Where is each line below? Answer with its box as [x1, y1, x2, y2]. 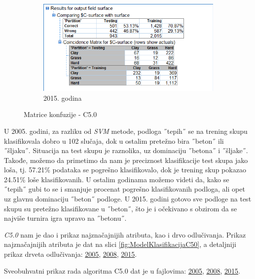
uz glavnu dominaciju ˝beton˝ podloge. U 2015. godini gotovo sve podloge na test [4, 194, 252, 204]
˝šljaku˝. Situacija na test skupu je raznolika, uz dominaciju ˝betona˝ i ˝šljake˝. [4, 145, 248, 156]
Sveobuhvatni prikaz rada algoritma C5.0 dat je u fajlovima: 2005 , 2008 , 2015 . [4, 265, 240, 276]
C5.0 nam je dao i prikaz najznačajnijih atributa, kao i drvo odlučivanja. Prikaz [4, 229, 246, 239]
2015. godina [43, 92, 82, 103]
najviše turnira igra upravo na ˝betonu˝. [4, 213, 127, 223]
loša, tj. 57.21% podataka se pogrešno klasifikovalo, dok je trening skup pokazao [4, 164, 246, 175]
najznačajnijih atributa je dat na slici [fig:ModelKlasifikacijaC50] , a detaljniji [4, 239, 236, 249]
